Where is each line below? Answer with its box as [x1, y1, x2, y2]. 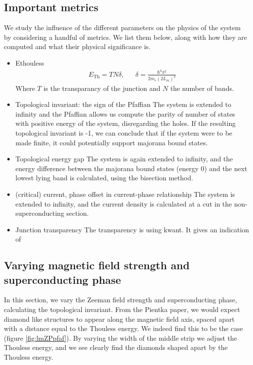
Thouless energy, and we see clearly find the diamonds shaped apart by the [4, 342, 228, 352]
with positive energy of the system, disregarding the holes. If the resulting [15, 118, 236, 128]
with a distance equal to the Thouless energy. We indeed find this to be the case [4, 323, 243, 333]
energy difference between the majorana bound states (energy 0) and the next [15, 163, 248, 173]
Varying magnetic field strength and [4, 258, 190, 273]
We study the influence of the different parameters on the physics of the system [4, 22, 241, 33]
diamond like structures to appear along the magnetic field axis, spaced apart [4, 313, 235, 324]
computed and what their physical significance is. [4, 41, 151, 52]
